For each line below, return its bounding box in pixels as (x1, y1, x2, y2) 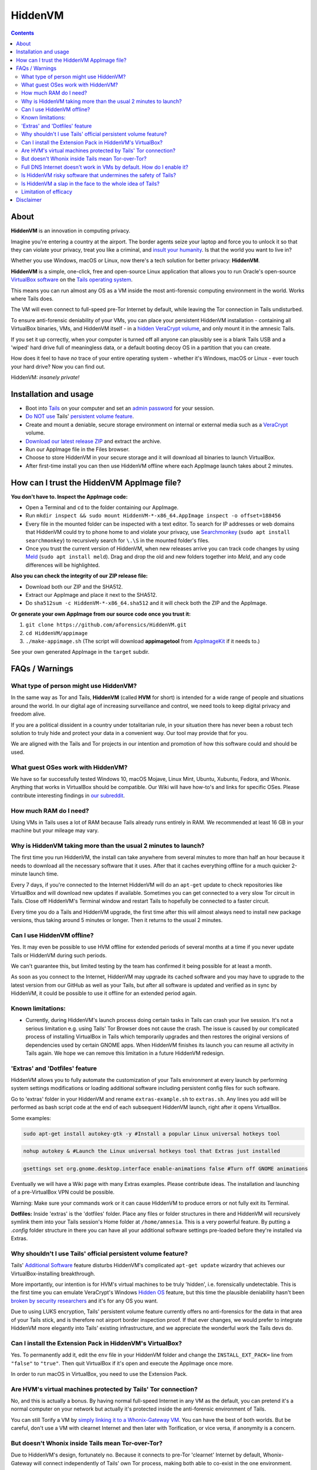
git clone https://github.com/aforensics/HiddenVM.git (25, 622, 187, 629)
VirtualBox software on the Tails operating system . (11, 276, 133, 283)
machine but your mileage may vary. (11, 827, 99, 834)
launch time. (28, 870, 59, 877)
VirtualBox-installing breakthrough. (11, 1270, 96, 1277)
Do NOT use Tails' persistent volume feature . (25, 413, 134, 420)
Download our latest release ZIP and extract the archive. (25, 437, 161, 445)
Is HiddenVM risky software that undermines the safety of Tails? (21, 172, 176, 179)
